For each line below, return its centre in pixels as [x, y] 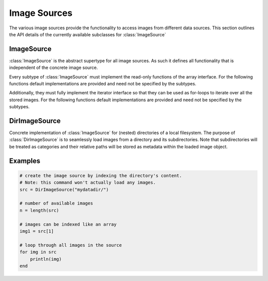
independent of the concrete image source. [54, 68]
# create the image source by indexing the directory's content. [101, 176]
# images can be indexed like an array [68, 224]
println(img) [46, 259]
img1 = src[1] [37, 231]
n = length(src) [39, 210]
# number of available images [56, 203]
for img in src [38, 252]
